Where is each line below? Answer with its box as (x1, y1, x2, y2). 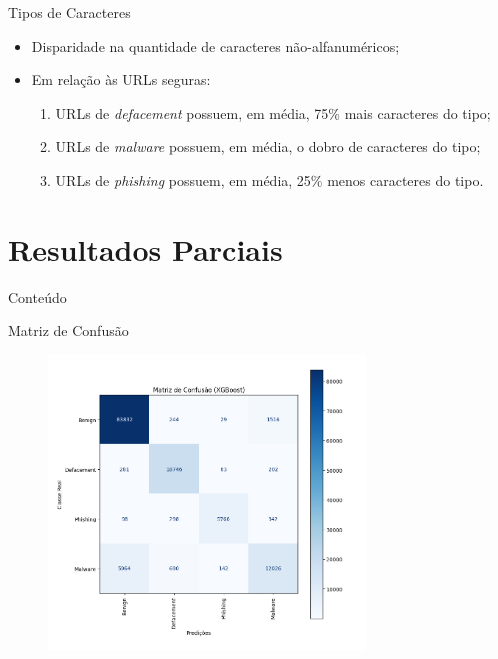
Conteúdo (8, 286, 67, 307)
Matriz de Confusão (8, 320, 129, 341)
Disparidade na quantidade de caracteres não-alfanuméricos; (31, 35, 400, 56)
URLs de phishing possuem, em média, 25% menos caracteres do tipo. (55, 169, 484, 190)
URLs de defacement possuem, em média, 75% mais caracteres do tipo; (55, 102, 491, 123)
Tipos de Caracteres (8, 2, 131, 22)
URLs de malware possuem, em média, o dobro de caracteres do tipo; (55, 136, 481, 157)
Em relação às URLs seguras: (31, 69, 211, 90)
